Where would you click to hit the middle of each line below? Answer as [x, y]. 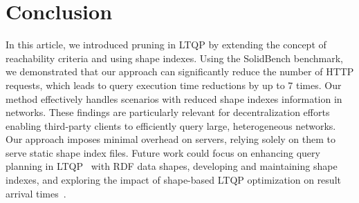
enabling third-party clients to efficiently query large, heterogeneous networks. [171, 125]
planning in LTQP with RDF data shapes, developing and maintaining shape [172, 166]
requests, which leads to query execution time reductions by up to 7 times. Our [174, 85]
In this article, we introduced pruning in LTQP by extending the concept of [166, 45]
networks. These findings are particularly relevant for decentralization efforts [168, 112]
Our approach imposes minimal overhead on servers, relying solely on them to [171, 139]
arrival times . [36, 193]
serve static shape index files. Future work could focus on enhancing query [163, 152]
